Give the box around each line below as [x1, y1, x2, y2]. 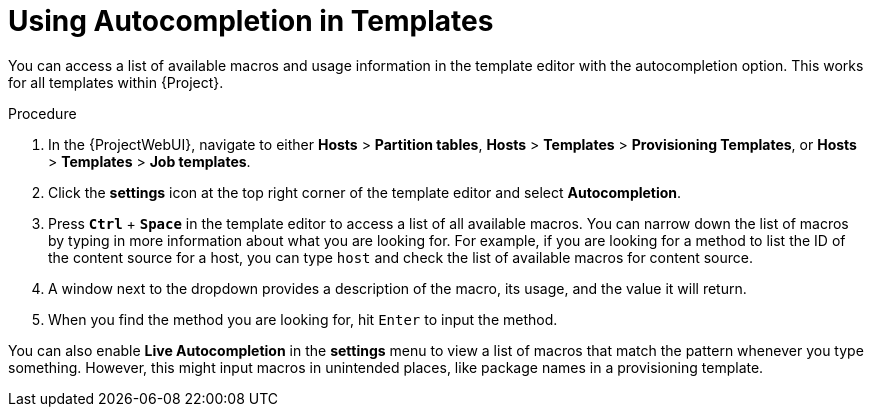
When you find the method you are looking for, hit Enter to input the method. [48, 310, 558, 328]
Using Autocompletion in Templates [8, 4, 494, 38]
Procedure [8, 104, 77, 122]
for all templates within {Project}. [8, 73, 224, 91]
